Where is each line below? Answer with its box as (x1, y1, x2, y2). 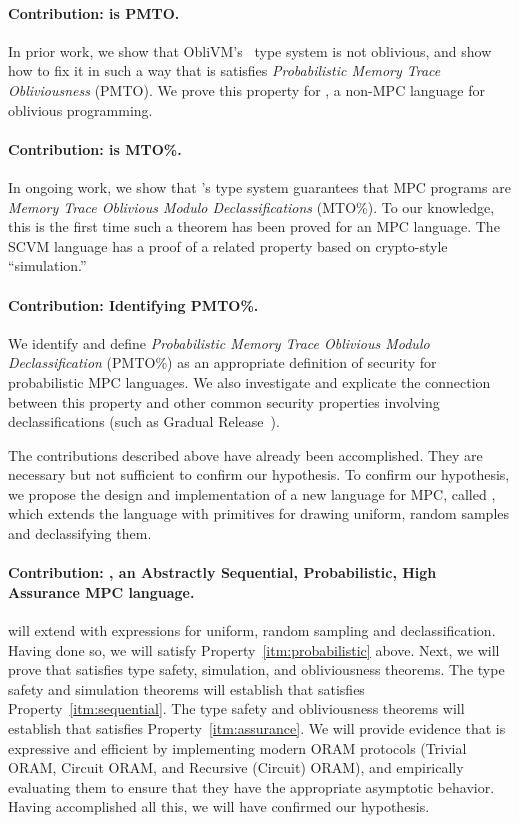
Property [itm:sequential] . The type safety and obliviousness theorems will (8, 698, 465, 719)
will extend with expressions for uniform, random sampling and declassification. (8, 620, 496, 641)
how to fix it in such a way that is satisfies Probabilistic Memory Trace (8, 60, 441, 81)
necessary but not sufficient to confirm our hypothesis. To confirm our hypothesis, (8, 464, 510, 485)
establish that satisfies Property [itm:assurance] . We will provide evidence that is (8, 718, 506, 739)
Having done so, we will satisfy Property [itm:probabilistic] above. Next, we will (8, 639, 500, 660)
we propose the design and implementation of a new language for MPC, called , (8, 483, 496, 504)
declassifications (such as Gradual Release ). (8, 411, 280, 432)
